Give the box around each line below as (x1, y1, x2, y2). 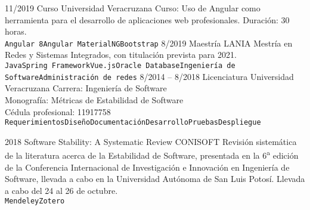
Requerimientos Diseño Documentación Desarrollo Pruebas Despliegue (5, 118, 261, 127)
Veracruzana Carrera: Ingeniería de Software (5, 82, 167, 94)
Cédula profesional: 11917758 (5, 105, 111, 118)
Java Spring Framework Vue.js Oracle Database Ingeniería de (5, 61, 235, 70)
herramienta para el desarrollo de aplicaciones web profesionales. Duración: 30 (5, 13, 290, 26)
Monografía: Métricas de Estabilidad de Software (5, 93, 184, 106)
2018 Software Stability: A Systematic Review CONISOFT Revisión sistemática (5, 135, 297, 147)
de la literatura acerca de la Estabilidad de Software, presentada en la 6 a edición (5, 147, 299, 162)
